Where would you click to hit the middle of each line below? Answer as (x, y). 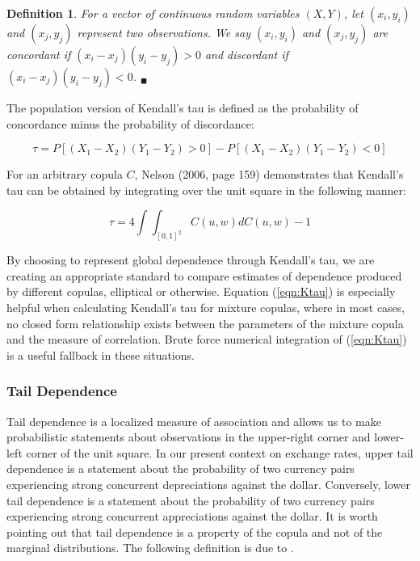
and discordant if (246, 54)
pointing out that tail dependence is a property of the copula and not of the (195, 531)
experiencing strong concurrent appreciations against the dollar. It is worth (192, 516)
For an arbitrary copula (65, 174)
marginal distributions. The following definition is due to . (150, 548)
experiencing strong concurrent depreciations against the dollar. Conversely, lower (208, 484)
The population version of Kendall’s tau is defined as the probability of (183, 108)
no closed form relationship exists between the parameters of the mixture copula (205, 323)
